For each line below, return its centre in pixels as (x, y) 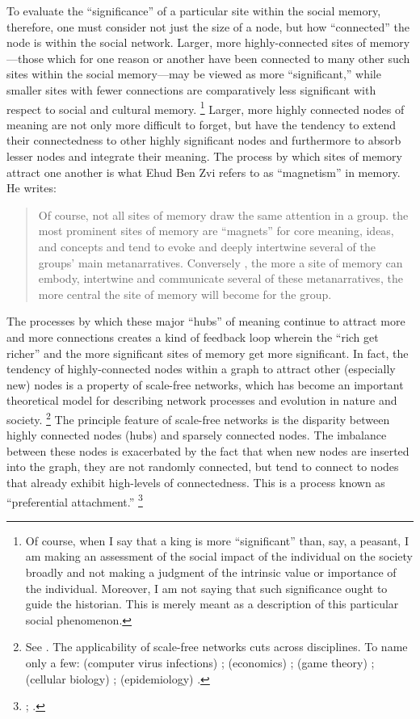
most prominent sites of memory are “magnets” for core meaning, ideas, (216, 231)
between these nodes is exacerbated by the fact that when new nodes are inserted (208, 450)
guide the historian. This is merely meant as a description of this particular (212, 604)
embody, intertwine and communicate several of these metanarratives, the (220, 278)
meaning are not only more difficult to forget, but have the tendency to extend (201, 124)
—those (25, 58)
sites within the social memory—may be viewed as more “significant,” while (194, 74)
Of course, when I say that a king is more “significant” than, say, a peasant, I (217, 540)
